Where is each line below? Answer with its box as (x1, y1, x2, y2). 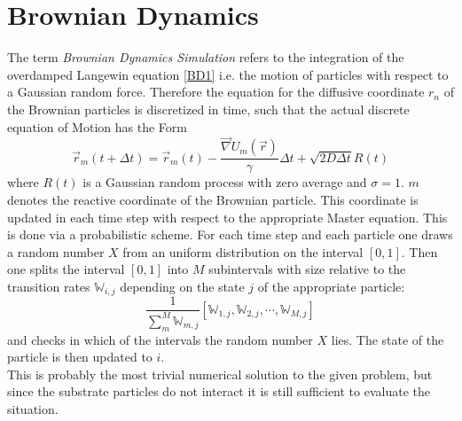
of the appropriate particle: (257, 277, 405, 295)
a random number (7, 242, 105, 261)
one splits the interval (7, 260, 125, 278)
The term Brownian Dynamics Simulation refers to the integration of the (7, 48, 404, 66)
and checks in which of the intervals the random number (7, 330, 313, 348)
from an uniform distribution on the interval (122, 242, 364, 261)
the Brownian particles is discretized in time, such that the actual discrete (7, 99, 410, 118)
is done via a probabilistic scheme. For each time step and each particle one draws (7, 225, 453, 244)
